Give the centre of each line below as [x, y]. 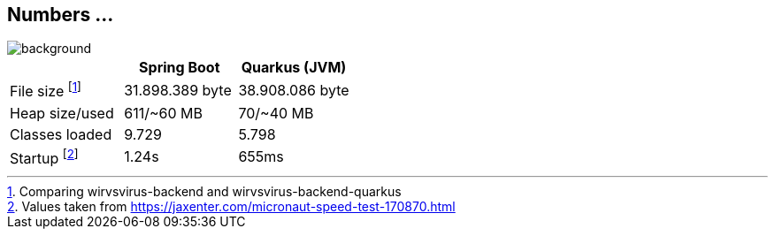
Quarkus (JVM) [294, 68]
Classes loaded [61, 134]
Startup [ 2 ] [44, 157]
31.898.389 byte [178, 91]
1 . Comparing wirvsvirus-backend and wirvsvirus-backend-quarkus [204, 192]
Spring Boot [180, 68]
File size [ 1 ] [46, 90]
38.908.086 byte [294, 91]
